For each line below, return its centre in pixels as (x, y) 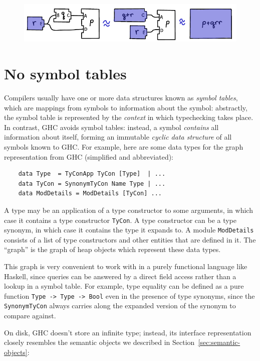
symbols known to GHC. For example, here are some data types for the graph (124, 146)
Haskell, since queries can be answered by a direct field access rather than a (120, 276)
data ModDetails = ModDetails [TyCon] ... (90, 194)
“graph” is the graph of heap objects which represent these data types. (112, 249)
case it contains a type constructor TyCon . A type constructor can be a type (120, 220)
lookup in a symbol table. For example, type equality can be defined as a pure (124, 286)
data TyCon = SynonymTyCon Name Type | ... (92, 184)
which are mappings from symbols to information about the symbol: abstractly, (126, 107)
